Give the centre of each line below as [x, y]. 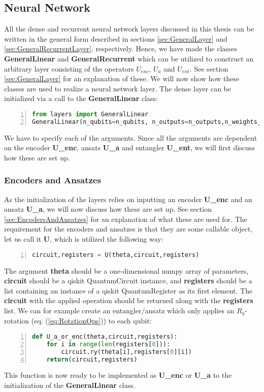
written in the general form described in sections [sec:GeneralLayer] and [116, 38]
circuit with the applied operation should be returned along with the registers [129, 300]
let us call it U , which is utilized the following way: [84, 239]
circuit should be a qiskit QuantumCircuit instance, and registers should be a [128, 281]
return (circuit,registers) [92, 359]
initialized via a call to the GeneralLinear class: [81, 98]
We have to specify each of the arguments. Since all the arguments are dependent [131, 137]
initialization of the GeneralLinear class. [70, 385]
